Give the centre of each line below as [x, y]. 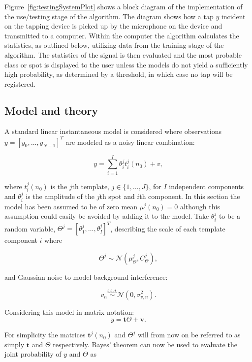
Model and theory [51, 110]
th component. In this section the [190, 196]
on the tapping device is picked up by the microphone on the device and [113, 26]
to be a [230, 216]
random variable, [30, 228]
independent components [206, 186]
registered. [20, 83]
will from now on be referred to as [189, 335]
